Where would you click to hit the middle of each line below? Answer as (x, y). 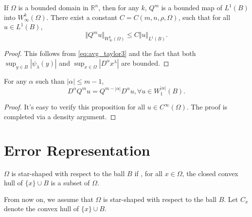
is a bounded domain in (53, 7)
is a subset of (70, 183)
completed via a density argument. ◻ (60, 116)
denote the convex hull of (41, 208)
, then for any (119, 7)
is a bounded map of (192, 7)
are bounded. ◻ (145, 63)
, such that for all (204, 17)
